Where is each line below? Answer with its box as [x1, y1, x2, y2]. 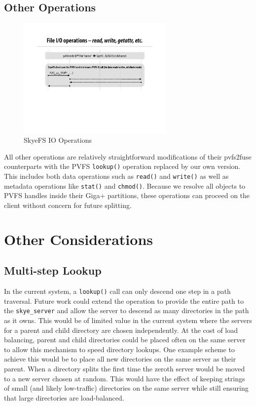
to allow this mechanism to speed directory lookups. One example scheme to [4, 344, 235, 354]
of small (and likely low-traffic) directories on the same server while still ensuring [4, 383, 249, 393]
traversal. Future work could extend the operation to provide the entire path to [4, 295, 244, 306]
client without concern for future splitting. [4, 200, 132, 210]
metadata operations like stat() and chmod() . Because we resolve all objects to [4, 180, 246, 191]
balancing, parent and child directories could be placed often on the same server [4, 334, 246, 345]
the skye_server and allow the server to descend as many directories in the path [4, 305, 249, 316]
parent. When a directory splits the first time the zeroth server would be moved [4, 364, 245, 374]
